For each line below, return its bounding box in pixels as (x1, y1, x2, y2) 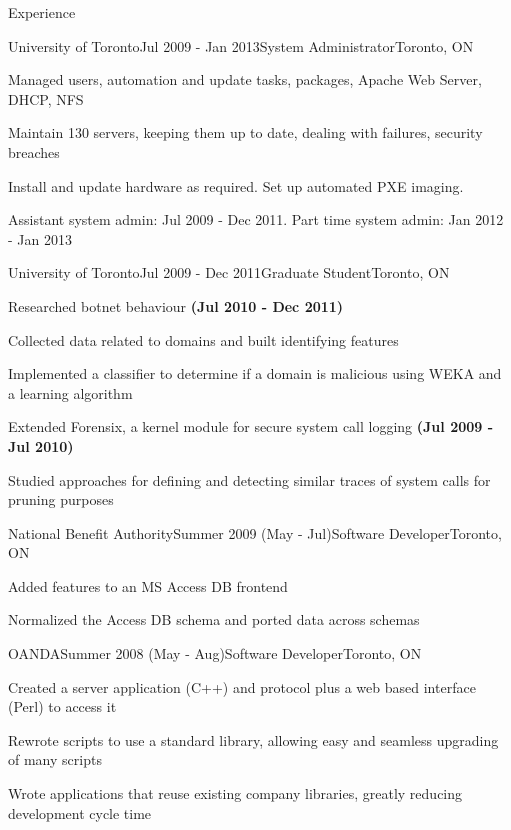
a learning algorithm (8, 382, 133, 403)
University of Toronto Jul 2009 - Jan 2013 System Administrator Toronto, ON (8, 35, 474, 56)
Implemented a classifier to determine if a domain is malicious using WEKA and (8, 363, 502, 384)
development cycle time (8, 802, 152, 823)
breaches (8, 141, 60, 162)
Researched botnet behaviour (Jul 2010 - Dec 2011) (8, 295, 344, 316)
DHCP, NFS (8, 88, 84, 109)
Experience (8, 2, 76, 22)
